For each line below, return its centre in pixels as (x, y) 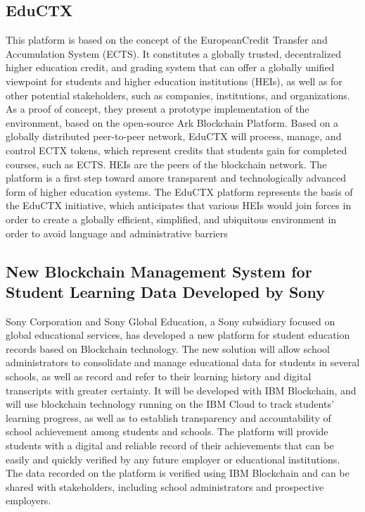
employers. (28, 500)
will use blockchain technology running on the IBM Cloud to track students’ (170, 404)
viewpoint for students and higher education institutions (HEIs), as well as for (174, 81)
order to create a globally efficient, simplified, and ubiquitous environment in (171, 219)
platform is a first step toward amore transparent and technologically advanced (176, 178)
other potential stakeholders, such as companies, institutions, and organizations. (178, 95)
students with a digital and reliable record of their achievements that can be (170, 445)
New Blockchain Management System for (159, 271)
